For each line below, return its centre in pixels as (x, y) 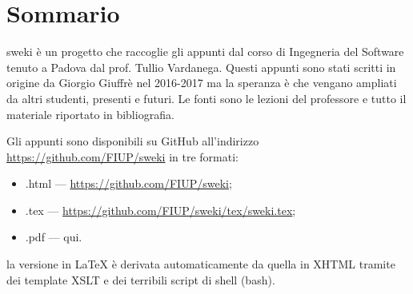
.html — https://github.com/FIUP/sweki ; (128, 183)
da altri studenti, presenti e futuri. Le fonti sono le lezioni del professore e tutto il (206, 98)
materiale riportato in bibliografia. (90, 114)
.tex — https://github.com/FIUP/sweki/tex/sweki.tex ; (160, 210)
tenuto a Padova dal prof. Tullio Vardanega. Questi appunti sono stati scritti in (201, 67)
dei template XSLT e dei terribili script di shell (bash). (141, 279)
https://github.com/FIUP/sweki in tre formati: (122, 156)
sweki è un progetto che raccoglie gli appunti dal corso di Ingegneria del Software (205, 52)
